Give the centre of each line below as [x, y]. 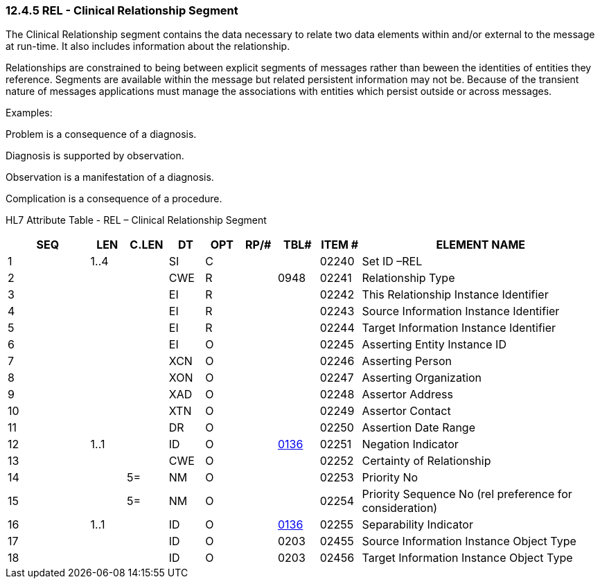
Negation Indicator [410, 444]
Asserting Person [407, 361]
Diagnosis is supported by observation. [95, 156]
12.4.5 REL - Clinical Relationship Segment [122, 10]
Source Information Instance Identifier [461, 311]
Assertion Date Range [418, 428]
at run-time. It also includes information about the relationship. [148, 46]
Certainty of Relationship [426, 461]
